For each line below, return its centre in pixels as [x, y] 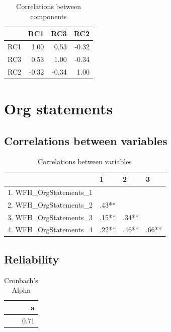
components [49, 16]
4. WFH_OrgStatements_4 [50, 229]
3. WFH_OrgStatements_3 [50, 217]
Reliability [32, 259]
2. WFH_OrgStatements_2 [50, 204]
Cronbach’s [21, 280]
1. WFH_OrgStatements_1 [50, 192]
